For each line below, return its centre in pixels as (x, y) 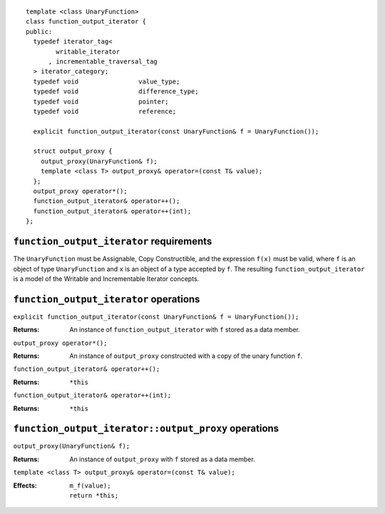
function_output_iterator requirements (113, 241)
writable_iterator (88, 51)
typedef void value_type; (107, 81)
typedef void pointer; (101, 101)
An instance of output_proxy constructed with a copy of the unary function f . (186, 356)
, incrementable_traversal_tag (103, 61)
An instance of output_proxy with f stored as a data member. (163, 459)
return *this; (94, 495)
